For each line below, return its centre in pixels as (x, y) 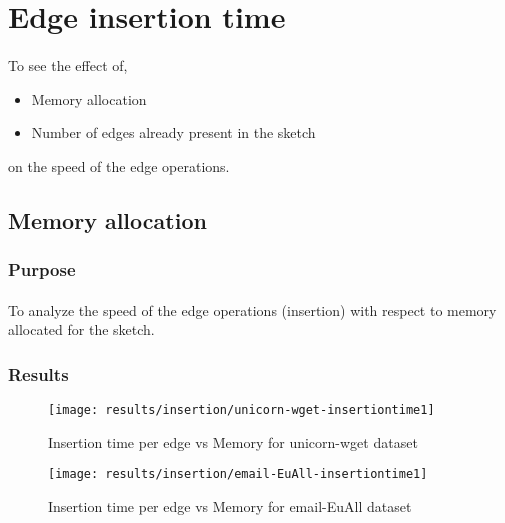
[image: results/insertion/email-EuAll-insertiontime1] (238, 474)
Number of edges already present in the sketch (173, 132)
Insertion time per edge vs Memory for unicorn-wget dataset (233, 441)
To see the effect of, (68, 64)
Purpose (42, 269)
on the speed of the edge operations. (119, 165)
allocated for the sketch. (81, 329)
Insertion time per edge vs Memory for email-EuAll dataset (230, 505)
